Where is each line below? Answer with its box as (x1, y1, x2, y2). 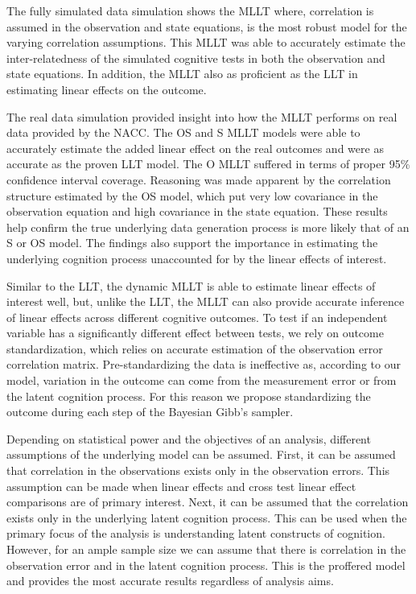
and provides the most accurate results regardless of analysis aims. (6, 572, 334, 589)
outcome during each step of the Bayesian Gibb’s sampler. (6, 403, 294, 420)
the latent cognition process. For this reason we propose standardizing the (6, 387, 371, 404)
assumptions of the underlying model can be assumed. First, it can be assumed (6, 446, 396, 463)
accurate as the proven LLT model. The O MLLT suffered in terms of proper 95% (6, 155, 410, 172)
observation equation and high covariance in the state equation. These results (6, 203, 388, 220)
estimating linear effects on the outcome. (6, 80, 207, 97)
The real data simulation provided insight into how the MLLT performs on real (6, 108, 397, 125)
